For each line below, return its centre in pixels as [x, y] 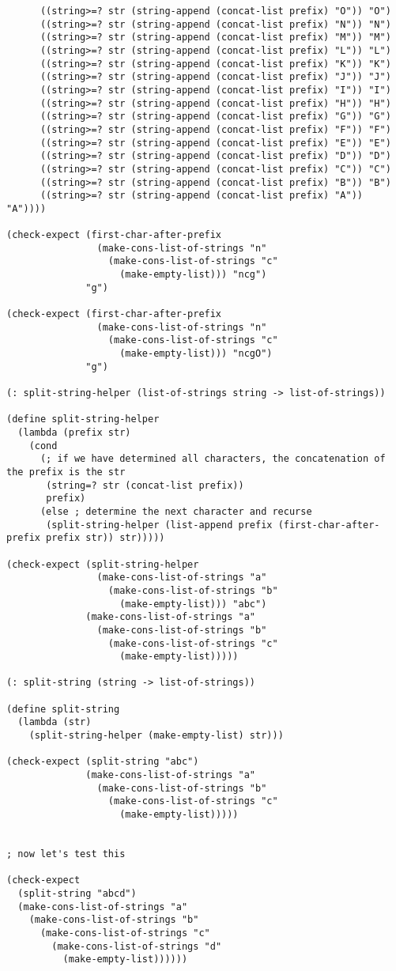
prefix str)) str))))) [106, 538]
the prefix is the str [66, 472]
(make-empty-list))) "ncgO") [196, 354]
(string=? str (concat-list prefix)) [145, 485]
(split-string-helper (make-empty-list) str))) [156, 736]
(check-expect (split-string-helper [103, 564]
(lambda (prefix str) [74, 433]
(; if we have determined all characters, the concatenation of [213, 459]
